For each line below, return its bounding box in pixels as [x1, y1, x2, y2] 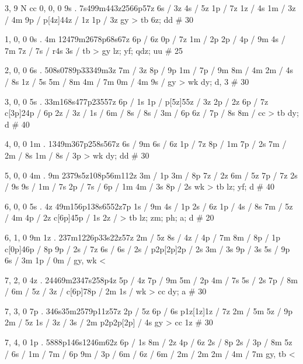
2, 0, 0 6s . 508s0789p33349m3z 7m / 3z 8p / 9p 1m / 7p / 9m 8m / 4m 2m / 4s [5, 64, 293, 76]
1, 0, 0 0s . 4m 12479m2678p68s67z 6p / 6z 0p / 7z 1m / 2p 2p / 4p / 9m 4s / [5, 33, 285, 45]
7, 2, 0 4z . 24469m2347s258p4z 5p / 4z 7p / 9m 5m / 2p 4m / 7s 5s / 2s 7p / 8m [5, 273, 298, 286]
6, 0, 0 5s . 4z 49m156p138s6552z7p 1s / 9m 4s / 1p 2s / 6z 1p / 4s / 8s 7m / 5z [5, 200, 293, 212]
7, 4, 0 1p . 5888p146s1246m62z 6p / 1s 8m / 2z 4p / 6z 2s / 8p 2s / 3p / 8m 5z [5, 336, 292, 348]
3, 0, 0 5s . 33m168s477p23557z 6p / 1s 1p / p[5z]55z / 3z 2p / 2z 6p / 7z [5, 95, 269, 107]
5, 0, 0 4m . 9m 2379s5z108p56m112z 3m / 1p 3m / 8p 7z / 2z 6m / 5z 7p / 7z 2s [5, 169, 298, 181]
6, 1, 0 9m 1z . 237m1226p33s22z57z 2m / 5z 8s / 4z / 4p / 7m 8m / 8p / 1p [5, 231, 281, 243]
